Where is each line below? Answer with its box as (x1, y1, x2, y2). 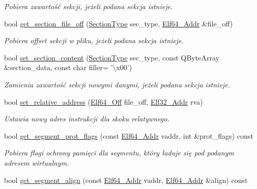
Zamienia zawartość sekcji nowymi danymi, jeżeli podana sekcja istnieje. (4, 79, 230, 89)
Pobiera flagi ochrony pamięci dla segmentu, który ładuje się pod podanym (4, 147, 234, 158)
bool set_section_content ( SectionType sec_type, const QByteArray (4, 52, 219, 62)
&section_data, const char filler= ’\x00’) (4, 62, 132, 73)
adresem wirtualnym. (4, 157, 69, 168)
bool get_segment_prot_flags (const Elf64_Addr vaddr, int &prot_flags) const (4, 130, 253, 141)
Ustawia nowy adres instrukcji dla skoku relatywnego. (4, 113, 169, 124)
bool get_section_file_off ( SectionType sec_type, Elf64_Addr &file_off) (4, 18, 233, 28)
